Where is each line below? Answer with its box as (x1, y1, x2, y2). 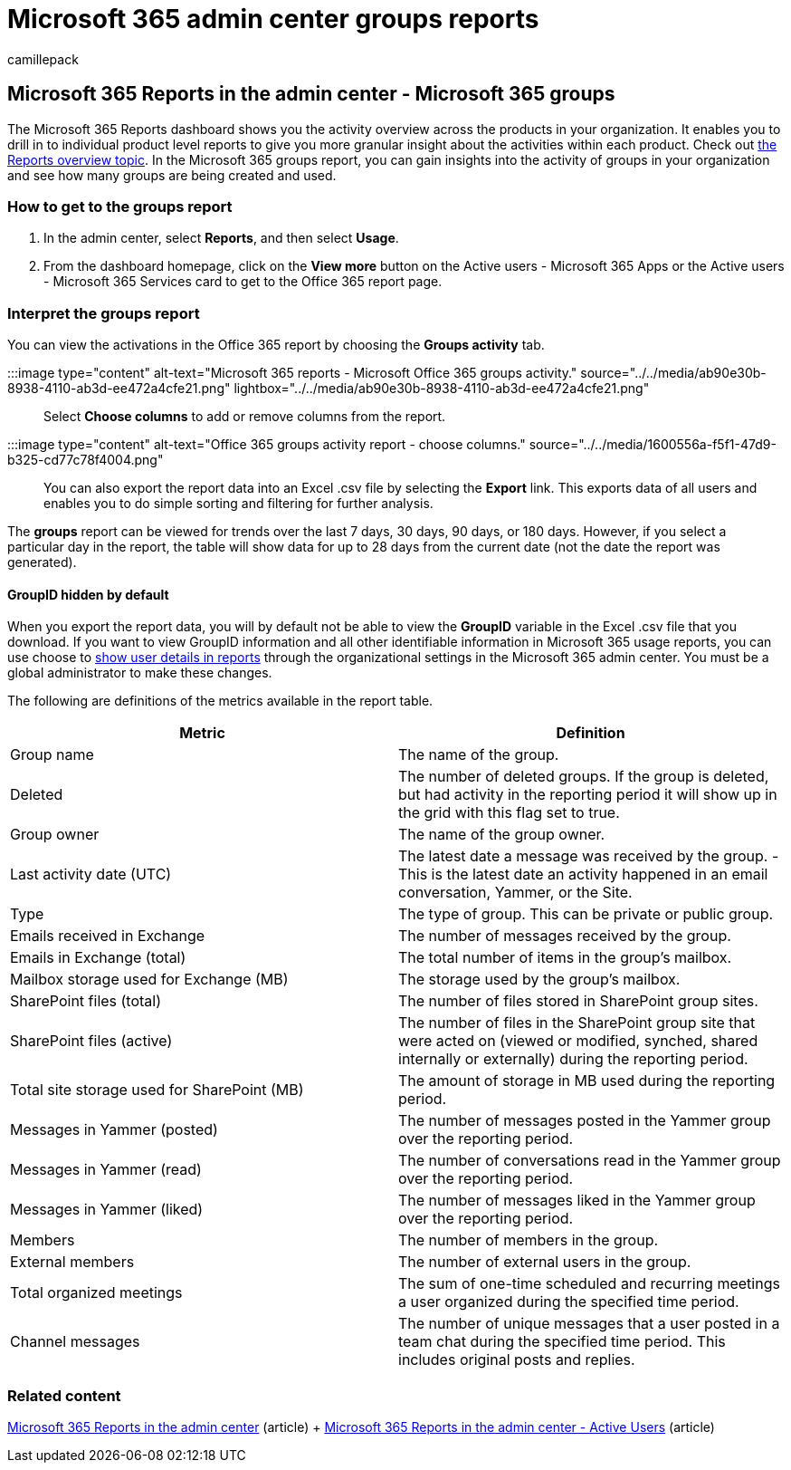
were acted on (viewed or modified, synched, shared (398, 1032, 758, 1051)
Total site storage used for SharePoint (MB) (10, 1081, 304, 1100)
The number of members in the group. (398, 1231, 659, 1250)
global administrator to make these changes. (7, 665, 272, 681)
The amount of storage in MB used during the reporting (398, 1071, 776, 1090)
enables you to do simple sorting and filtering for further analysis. (43, 495, 434, 512)
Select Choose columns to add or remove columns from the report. (43, 408, 446, 425)
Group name (10, 745, 94, 764)
